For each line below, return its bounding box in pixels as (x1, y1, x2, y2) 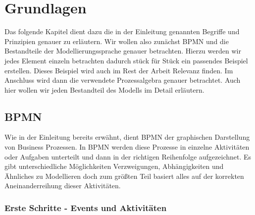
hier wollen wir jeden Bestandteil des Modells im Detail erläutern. (4, 84, 204, 95)
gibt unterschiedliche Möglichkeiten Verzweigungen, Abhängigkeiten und (4, 161, 224, 171)
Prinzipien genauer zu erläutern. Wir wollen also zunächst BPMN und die (4, 36, 229, 46)
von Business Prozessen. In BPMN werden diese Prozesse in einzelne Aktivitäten (4, 142, 250, 152)
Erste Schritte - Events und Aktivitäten (4, 201, 167, 214)
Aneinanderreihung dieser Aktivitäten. (4, 180, 121, 191)
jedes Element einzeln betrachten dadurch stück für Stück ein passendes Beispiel (4, 55, 248, 65)
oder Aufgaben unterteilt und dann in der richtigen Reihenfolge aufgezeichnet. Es (4, 151, 252, 161)
